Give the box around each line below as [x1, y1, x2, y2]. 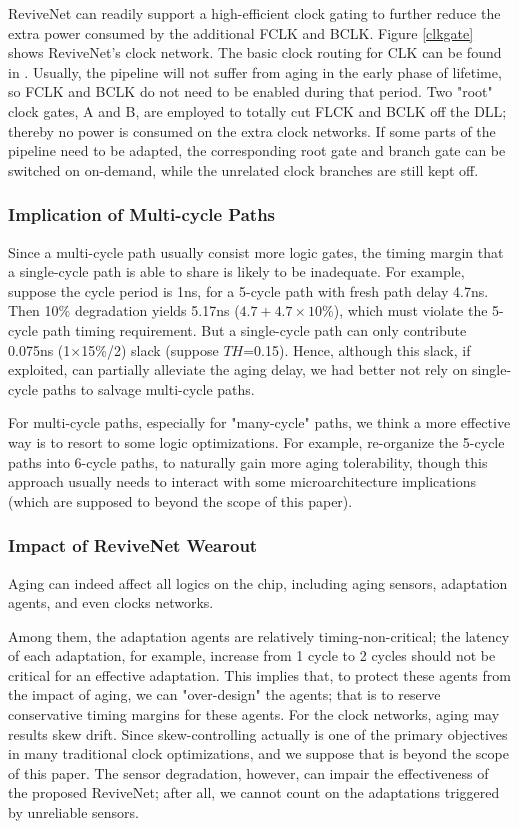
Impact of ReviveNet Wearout [8, 533, 258, 558]
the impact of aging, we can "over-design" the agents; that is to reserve [8, 684, 441, 705]
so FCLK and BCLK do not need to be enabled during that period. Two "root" [8, 81, 493, 102]
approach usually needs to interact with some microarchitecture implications [8, 471, 476, 492]
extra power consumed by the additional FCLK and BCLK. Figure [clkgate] [8, 22, 474, 43]
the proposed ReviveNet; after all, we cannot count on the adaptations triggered [8, 782, 500, 803]
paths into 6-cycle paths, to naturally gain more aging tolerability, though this [8, 451, 488, 472]
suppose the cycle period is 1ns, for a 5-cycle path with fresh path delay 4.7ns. [8, 280, 489, 301]
